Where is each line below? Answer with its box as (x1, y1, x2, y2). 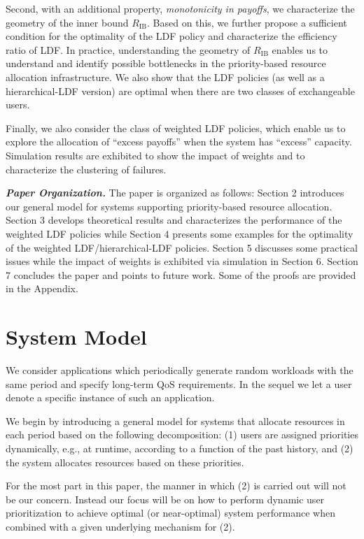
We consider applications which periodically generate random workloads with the (6, 363, 353, 377)
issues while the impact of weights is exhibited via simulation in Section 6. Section (6, 254, 358, 268)
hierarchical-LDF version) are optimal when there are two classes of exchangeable (6, 83, 355, 98)
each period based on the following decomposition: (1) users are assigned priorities (6, 427, 358, 442)
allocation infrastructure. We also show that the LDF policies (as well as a (6, 69, 325, 84)
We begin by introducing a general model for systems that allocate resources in (6, 413, 345, 428)
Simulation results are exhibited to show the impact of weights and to (6, 148, 305, 162)
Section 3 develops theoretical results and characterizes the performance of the (6, 213, 342, 227)
